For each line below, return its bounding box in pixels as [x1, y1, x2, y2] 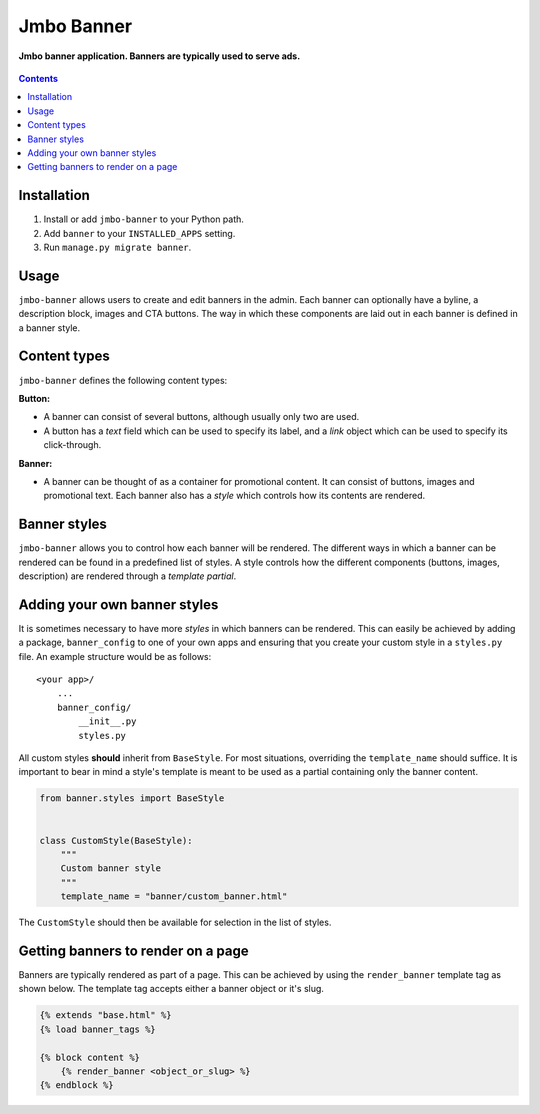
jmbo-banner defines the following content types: [18, 374, 228, 386]
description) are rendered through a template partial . [18, 570, 237, 582]
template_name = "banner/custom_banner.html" [60, 891, 288, 902]
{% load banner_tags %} [39, 1023, 157, 1035]
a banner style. [18, 321, 81, 334]
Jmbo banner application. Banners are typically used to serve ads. [18, 50, 301, 62]
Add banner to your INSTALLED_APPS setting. [43, 227, 236, 239]
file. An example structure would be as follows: [18, 650, 212, 662]
